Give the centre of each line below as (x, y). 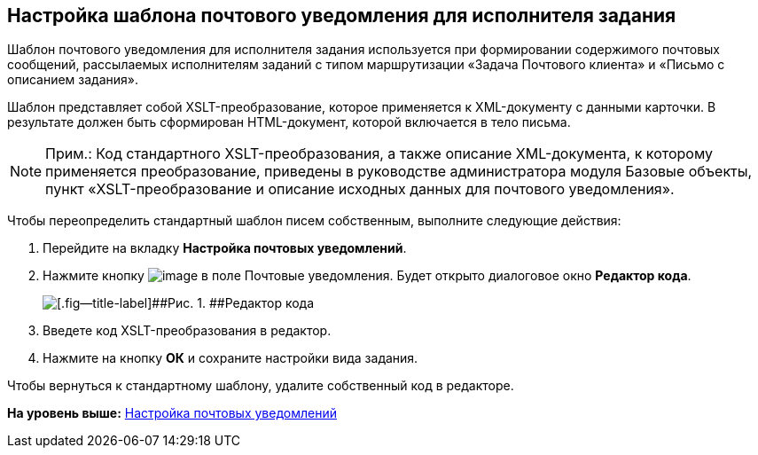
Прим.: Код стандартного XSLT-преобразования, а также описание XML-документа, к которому (379, 154)
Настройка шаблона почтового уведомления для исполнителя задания (342, 16)
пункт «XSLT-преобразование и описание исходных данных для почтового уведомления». (360, 189)
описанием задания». (73, 80)
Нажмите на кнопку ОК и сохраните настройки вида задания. (231, 358)
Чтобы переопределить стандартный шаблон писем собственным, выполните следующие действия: (314, 221)
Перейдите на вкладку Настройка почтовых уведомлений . (225, 248)
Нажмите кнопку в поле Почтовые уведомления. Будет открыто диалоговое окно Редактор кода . (367, 276)
